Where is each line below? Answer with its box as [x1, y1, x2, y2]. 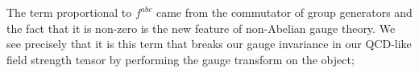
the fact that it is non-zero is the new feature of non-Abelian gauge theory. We [6, 19, 396, 36]
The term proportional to [6, 4, 132, 20]
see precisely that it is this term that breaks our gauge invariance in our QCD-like [6, 35, 412, 52]
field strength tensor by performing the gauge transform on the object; [6, 51, 355, 67]
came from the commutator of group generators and [156, 4, 413, 20]
